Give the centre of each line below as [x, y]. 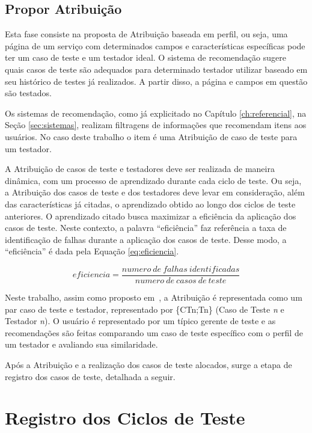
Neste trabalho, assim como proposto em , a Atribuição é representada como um [154, 297]
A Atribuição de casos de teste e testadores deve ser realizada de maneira [140, 169]
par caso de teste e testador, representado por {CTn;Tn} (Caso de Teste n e [145, 309]
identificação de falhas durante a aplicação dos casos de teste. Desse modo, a [146, 239]
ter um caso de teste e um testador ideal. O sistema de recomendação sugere [145, 57]
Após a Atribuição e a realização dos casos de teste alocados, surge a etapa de [148, 364]
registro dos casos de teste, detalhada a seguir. [90, 376]
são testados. [28, 93]
